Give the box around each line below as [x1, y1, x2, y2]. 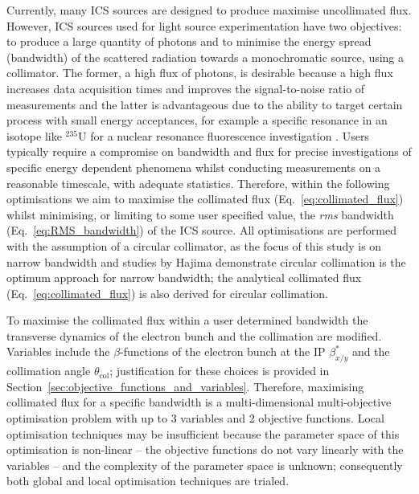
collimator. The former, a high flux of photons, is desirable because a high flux [6, 64, 393, 81]
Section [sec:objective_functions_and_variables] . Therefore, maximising [6, 378, 364, 394]
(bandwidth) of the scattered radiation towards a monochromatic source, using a [6, 48, 405, 65]
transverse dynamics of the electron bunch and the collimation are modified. [6, 327, 382, 344]
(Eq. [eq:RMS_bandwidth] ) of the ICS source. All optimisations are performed [6, 222, 397, 239]
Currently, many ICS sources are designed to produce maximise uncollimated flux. [6, 2, 412, 18]
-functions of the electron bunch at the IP [120, 343, 326, 360]
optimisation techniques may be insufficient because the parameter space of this [6, 425, 400, 442]
